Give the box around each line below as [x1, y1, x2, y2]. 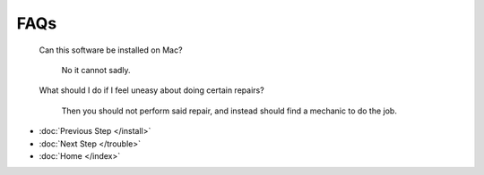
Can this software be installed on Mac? [39, 45, 183, 55]
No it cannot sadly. [61, 64, 131, 75]
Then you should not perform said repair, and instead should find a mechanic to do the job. [61, 105, 398, 116]
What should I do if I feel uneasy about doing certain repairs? [39, 85, 264, 96]
